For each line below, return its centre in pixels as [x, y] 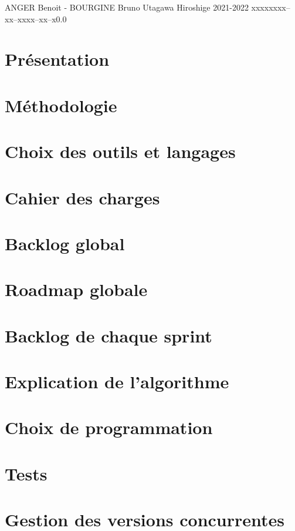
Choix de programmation [109, 427]
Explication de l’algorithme [117, 381]
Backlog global [65, 243]
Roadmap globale [76, 289]
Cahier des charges [82, 197]
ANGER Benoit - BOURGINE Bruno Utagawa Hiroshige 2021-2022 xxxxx [139, 7]
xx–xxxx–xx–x [30, 19]
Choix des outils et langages [120, 151]
